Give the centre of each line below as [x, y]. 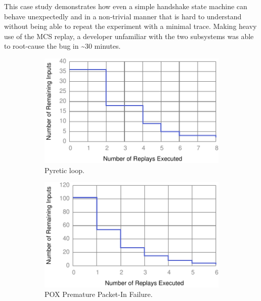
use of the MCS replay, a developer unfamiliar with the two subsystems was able [129, 36]
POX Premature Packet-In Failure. [99, 294]
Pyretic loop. [64, 170]
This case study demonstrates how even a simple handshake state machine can [126, 6]
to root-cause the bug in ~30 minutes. [62, 46]
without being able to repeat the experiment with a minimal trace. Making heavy [130, 26]
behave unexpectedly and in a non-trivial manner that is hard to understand [123, 16]
